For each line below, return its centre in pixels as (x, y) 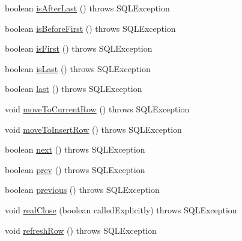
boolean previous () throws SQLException (82, 190)
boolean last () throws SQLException (74, 89)
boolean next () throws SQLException (75, 149)
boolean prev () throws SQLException (75, 169)
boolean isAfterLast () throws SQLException (87, 8)
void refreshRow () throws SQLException (81, 230)
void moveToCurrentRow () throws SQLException (97, 108)
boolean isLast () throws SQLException (78, 68)
